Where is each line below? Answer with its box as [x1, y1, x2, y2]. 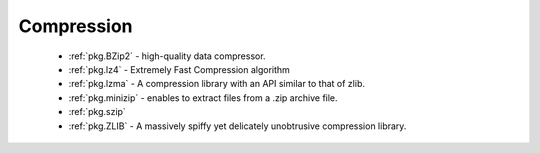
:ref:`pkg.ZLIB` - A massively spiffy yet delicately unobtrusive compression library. [68, 120, 407, 132]
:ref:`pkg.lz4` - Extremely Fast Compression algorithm [68, 63, 290, 75]
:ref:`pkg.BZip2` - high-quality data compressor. [68, 50, 266, 62]
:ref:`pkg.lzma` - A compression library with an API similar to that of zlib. [68, 78, 365, 90]
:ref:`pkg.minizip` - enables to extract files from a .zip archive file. [68, 91, 339, 104]
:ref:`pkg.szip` [68, 106, 127, 118]
